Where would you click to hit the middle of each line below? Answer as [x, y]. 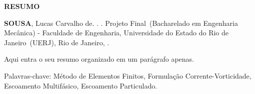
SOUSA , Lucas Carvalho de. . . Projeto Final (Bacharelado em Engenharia [121, 23]
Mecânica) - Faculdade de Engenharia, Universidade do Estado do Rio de [116, 33]
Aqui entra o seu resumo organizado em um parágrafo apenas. [99, 59]
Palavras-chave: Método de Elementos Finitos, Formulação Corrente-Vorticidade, [128, 75]
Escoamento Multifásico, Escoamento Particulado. [81, 85]
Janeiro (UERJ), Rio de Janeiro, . [57, 42]
